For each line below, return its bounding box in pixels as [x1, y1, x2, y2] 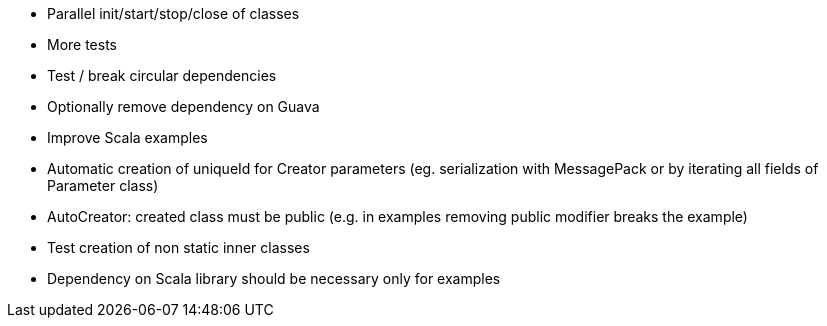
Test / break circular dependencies [47, 67, 277, 84]
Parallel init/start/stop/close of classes [47, 5, 300, 22]
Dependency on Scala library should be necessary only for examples [47, 270, 501, 287]
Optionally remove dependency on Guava [47, 98, 320, 115]
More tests [47, 36, 118, 53]
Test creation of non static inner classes [47, 239, 310, 256]
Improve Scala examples [47, 129, 208, 146]
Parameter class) [47, 177, 159, 194]
